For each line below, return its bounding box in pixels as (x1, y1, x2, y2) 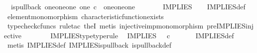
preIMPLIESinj (207, 21, 254, 31)
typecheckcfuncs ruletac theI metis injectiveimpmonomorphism (7, 21, 204, 31)
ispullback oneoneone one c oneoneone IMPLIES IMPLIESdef (10, 1, 246, 11)
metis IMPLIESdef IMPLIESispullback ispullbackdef (7, 40, 171, 50)
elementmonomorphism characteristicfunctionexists (7, 11, 164, 21)
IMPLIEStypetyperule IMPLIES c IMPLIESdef (50, 30, 234, 40)
